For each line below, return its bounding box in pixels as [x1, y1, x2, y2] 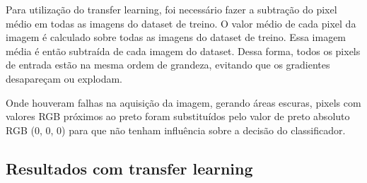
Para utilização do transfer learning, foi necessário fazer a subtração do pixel [6, 2, 337, 16]
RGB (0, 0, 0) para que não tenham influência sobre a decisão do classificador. [6, 122, 346, 137]
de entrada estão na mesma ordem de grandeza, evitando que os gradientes [6, 57, 330, 72]
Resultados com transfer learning [6, 157, 253, 179]
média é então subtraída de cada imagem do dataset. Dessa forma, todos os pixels [6, 43, 361, 58]
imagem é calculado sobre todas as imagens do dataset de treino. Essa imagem [6, 30, 346, 45]
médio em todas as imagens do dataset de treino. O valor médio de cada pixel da [6, 16, 356, 30]
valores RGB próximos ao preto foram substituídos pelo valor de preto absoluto [6, 109, 350, 124]
